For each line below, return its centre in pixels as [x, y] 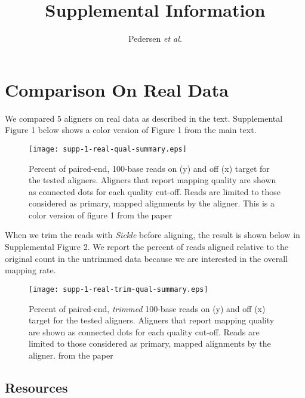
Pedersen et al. [155, 38]
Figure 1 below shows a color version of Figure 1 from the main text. [131, 130]
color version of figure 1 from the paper [101, 215]
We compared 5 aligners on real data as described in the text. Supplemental [144, 118]
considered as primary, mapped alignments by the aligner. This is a [152, 203]
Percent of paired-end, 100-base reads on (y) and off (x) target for [149, 168]
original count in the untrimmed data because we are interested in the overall [146, 258]
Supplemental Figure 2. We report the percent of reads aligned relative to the [147, 247]
